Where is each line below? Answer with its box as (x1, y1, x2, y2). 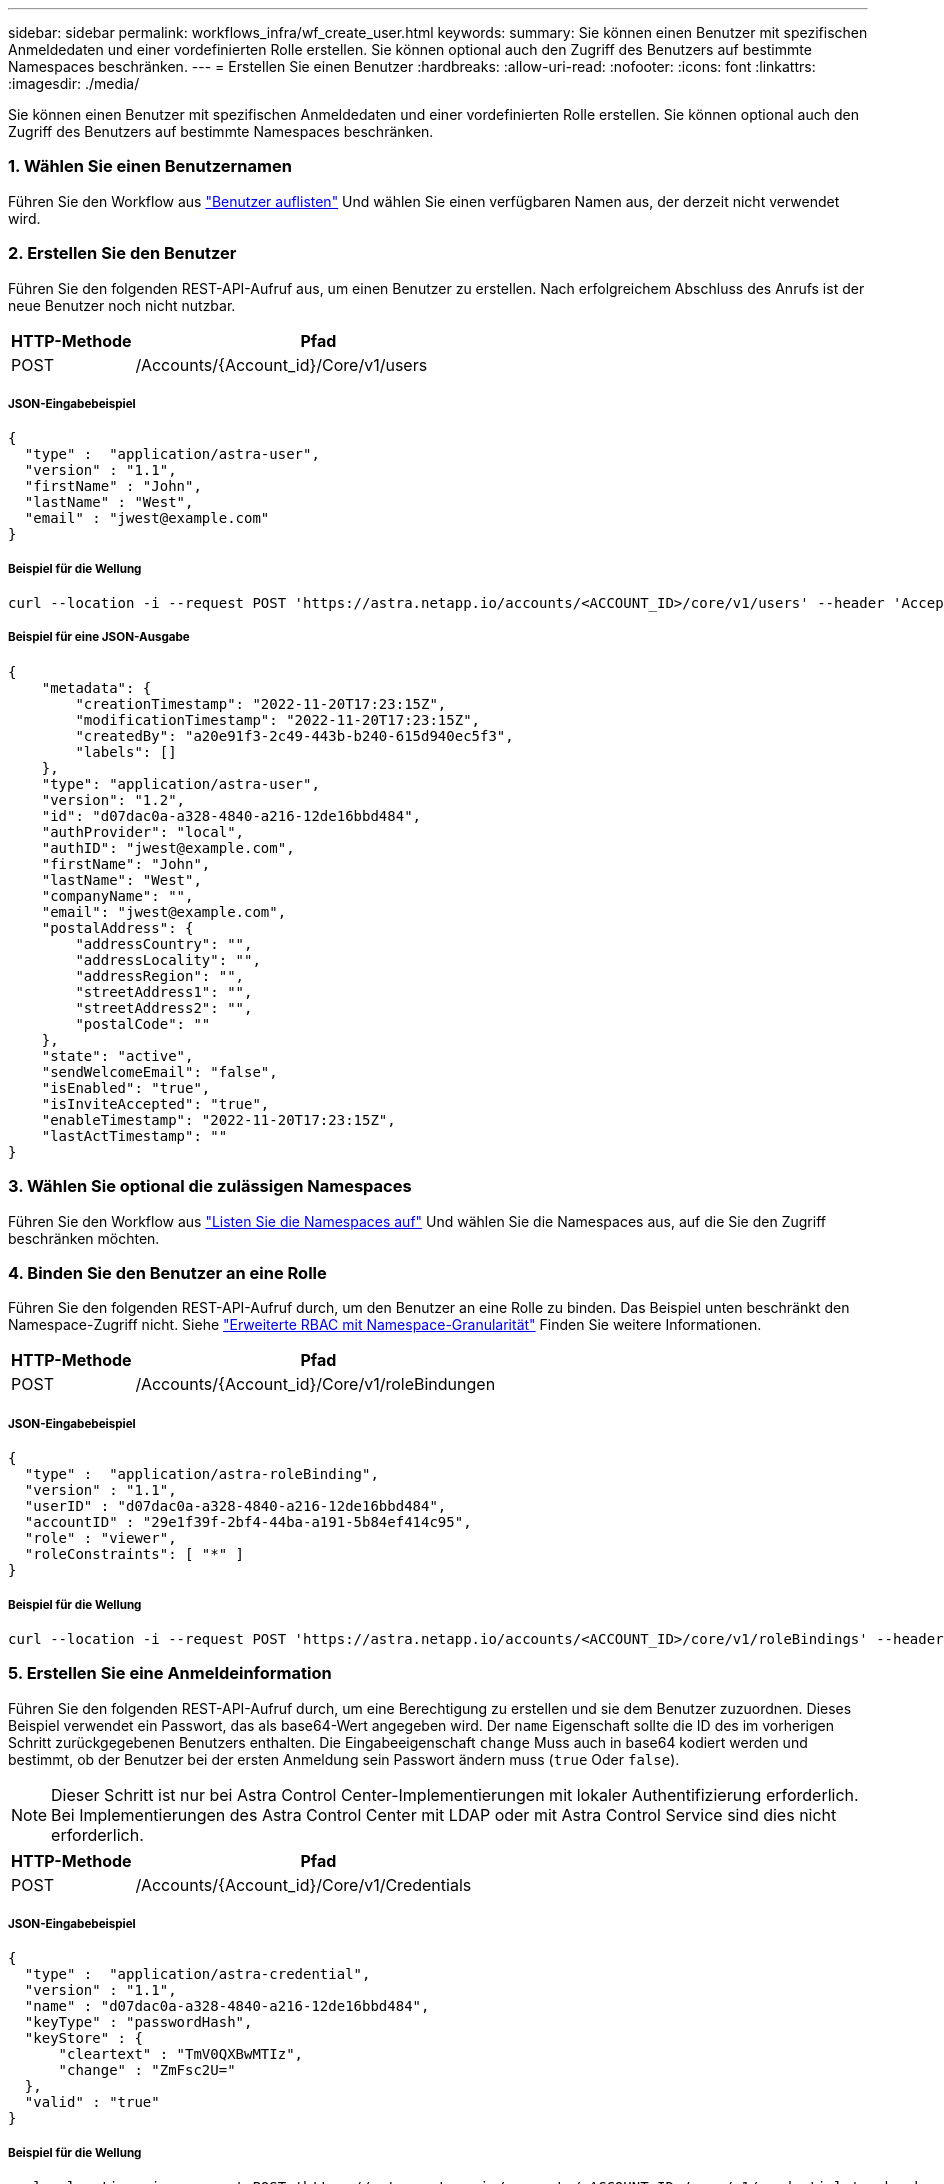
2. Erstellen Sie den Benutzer (8, 243, 237, 264)
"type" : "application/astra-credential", (24, 1966, 371, 1983)
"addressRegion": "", (75, 967, 245, 984)
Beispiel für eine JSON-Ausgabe (8, 630, 190, 645)
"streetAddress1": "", (75, 983, 253, 1000)
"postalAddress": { (41, 919, 194, 936)
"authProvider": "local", (41, 823, 245, 840)
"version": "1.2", (41, 791, 186, 808)
